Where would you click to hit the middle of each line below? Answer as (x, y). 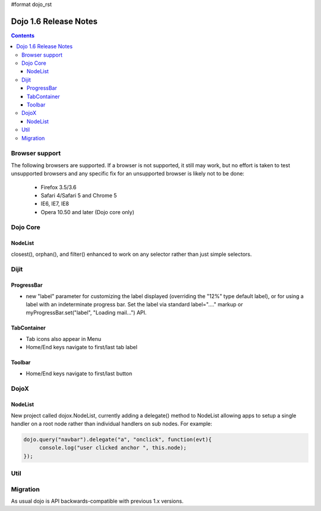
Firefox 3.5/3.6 (59, 187)
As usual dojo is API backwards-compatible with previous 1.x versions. (97, 501)
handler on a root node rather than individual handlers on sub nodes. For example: (111, 424)
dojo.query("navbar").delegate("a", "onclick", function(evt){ (118, 439)
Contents (23, 35)
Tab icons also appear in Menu (64, 338)
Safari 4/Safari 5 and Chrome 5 (79, 195)
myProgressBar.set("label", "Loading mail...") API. (86, 313)
